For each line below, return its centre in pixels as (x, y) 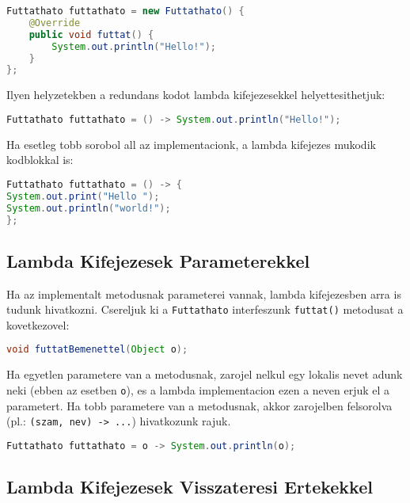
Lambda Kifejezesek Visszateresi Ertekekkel (190, 487)
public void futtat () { (91, 34)
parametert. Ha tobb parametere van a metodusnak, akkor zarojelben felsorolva (199, 405)
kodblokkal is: (40, 160)
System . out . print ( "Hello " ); (83, 196)
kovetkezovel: (38, 324)
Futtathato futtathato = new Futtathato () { (125, 11)
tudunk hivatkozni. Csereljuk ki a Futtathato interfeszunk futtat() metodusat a (205, 309)
